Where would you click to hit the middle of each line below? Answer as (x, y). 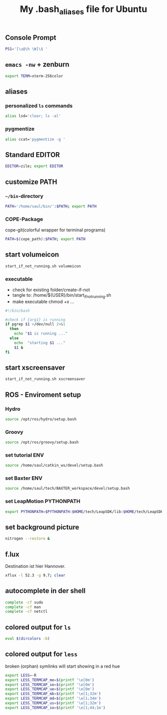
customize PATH (31, 182)
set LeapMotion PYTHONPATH (43, 501)
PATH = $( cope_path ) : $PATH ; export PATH (45, 239)
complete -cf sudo (24, 602)
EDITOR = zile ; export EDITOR (34, 166)
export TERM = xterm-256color (34, 76)
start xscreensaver (35, 367)
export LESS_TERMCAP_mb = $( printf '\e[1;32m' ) (53, 694)
